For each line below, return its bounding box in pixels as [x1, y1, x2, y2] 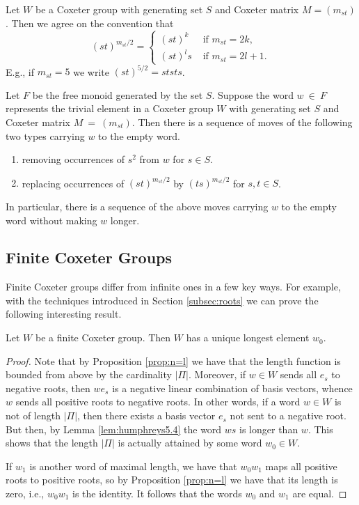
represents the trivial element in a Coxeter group [6, 101, 214, 116]
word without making [6, 212, 97, 227]
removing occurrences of [22, 152, 125, 166]
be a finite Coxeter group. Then [35, 330, 171, 345]
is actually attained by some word [118, 435, 262, 450]
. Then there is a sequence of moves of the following [131, 115, 353, 130]
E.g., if [6, 64, 35, 79]
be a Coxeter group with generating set [35, 2, 203, 16]
